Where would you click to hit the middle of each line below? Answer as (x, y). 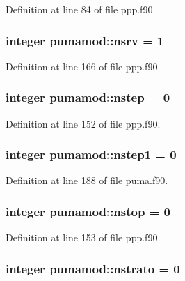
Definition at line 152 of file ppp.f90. (83, 123)
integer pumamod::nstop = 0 (88, 211)
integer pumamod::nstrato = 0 (93, 268)
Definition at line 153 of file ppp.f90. (83, 237)
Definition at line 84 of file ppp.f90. (81, 9)
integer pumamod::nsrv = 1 (85, 40)
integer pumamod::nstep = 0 (88, 97)
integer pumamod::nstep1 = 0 (91, 154)
